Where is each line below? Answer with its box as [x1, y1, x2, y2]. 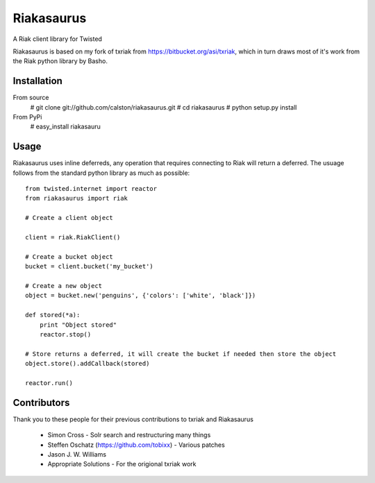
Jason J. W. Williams [47, 450, 107, 458]
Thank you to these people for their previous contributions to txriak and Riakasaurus [12, 415, 253, 423]
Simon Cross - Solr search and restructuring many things [47, 431, 211, 439]
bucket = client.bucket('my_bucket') [25, 262, 154, 271]
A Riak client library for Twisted [12, 35, 102, 43]
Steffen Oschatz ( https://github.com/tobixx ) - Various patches [47, 441, 225, 449]
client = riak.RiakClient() [25, 233, 121, 241]
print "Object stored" [39, 321, 117, 329]
